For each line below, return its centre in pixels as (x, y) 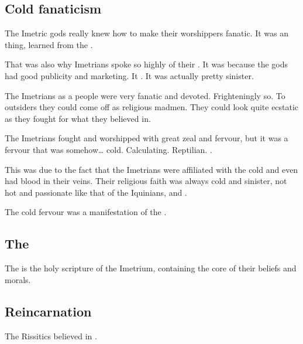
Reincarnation (48, 311)
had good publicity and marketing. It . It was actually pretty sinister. (129, 75)
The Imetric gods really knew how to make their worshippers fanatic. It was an (147, 33)
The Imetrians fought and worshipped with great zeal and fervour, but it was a (147, 138)
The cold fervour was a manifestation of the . (86, 212)
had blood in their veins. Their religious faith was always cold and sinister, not (146, 181)
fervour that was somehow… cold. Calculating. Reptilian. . (109, 149)
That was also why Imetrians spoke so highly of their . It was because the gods (147, 64)
